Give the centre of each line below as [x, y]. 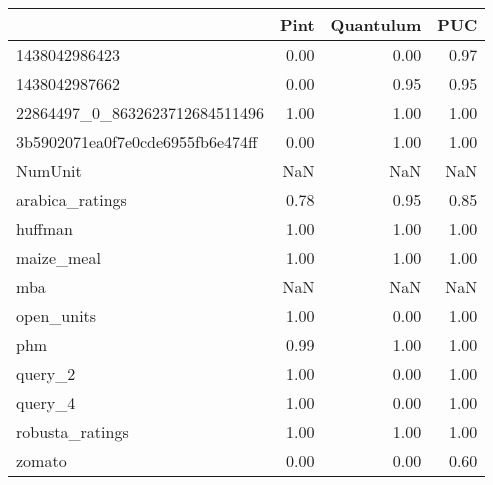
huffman [44, 228]
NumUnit [49, 170]
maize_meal [58, 257]
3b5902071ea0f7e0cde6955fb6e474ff [137, 141]
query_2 [46, 373]
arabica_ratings [71, 199]
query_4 [46, 402]
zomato [41, 460]
